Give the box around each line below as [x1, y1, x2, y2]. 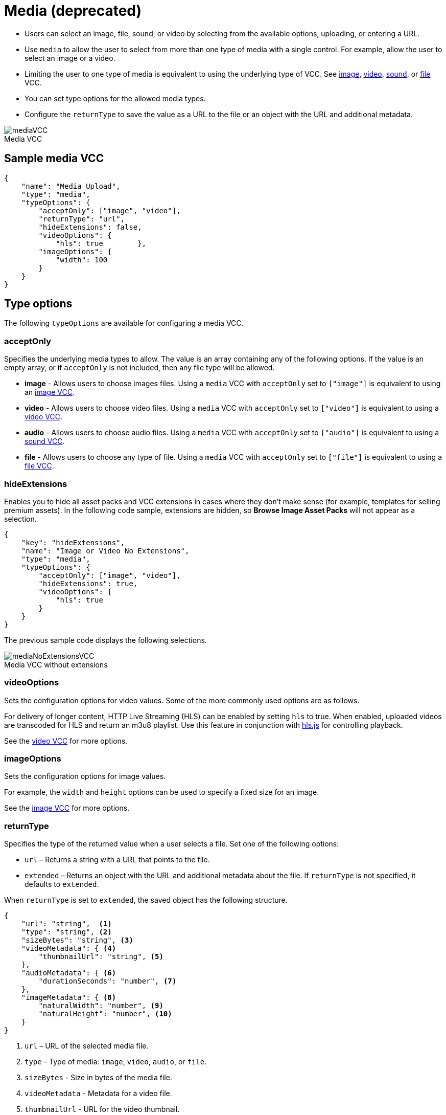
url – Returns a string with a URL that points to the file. [25, 855, 210, 864]
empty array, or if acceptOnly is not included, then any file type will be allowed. [4, 363, 275, 372]
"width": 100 [56, 255, 108, 264]
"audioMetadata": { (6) [21, 969, 116, 977]
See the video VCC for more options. [4, 736, 128, 745]
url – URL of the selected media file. [25, 1041, 149, 1051]
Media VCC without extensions [4, 660, 108, 669]
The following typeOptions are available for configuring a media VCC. [4, 319, 244, 328]
